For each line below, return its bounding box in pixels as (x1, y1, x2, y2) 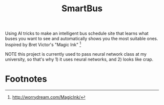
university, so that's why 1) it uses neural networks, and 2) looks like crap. (5, 56, 154, 62)
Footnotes (5, 74, 47, 84)
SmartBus (61, 3, 103, 14)
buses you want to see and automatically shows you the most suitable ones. (5, 36, 159, 42)
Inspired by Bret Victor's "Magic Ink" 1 (5, 41, 82, 47)
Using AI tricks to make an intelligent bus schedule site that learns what (5, 30, 149, 37)
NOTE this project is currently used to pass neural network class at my (5, 51, 147, 57)
